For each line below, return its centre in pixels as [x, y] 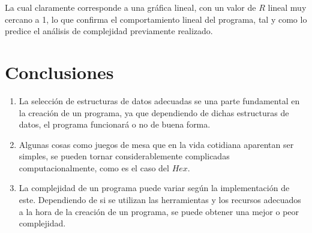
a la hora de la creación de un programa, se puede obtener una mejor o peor [159, 211]
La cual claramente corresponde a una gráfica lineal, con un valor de [130, 7]
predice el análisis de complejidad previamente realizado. [109, 31]
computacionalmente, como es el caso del [94, 167]
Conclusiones [59, 72]
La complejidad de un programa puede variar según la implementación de [154, 188]
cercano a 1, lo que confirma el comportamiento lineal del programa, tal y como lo [156, 19]
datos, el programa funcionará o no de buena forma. [115, 124]
